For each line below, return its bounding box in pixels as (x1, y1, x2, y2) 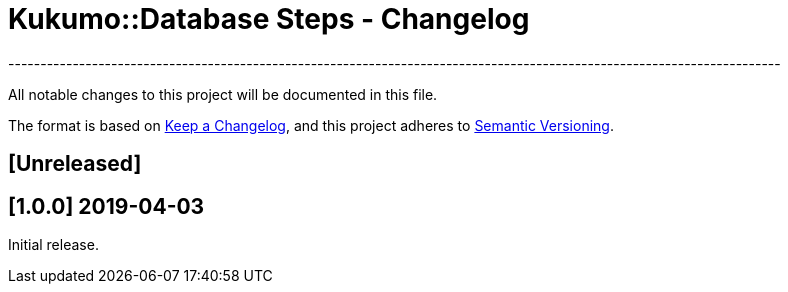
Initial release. (8, 236, 99, 254)
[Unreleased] (8, 151, 142, 177)
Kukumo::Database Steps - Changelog (8, 2, 530, 36)
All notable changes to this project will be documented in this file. (8, 85, 438, 103)
